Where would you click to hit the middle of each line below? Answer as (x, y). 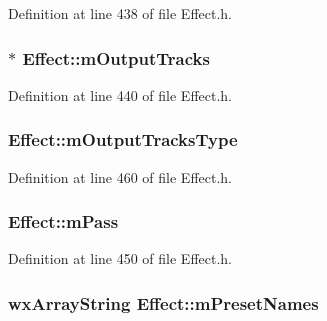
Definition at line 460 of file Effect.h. (120, 176)
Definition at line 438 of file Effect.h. (120, 13)
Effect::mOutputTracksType (123, 139)
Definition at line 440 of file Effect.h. (120, 94)
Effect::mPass (63, 221)
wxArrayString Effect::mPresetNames (163, 302)
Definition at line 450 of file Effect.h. (120, 258)
